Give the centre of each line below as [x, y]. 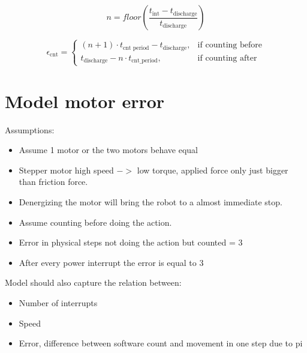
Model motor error [85, 101]
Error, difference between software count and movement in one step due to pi [161, 343]
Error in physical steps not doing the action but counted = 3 [131, 242]
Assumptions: [30, 129]
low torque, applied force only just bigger [213, 170]
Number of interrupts [58, 302]
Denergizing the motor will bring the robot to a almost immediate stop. [151, 201]
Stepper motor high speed [66, 170]
